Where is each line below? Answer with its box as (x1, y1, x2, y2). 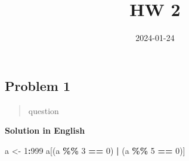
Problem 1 (5, 76, 70, 94)
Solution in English (5, 124, 85, 137)
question (28, 104, 59, 116)
